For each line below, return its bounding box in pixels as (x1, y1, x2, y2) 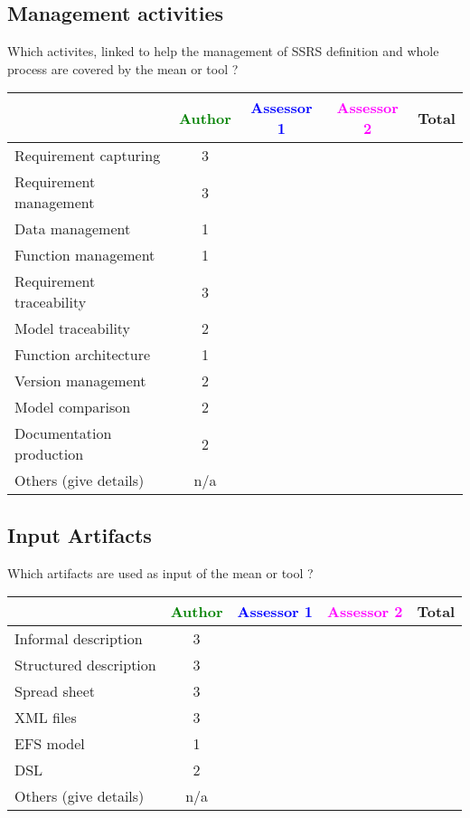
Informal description (14, 628, 143, 650)
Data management (14, 218, 131, 240)
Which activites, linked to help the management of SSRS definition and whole (7, 42, 439, 61)
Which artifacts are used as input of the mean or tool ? (7, 563, 314, 582)
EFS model (14, 733, 85, 755)
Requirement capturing (14, 145, 161, 166)
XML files (14, 707, 77, 728)
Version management (14, 370, 146, 392)
